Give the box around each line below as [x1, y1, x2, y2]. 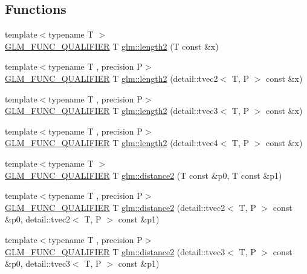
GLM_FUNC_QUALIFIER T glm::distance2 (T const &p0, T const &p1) [5, 169, 282, 181]
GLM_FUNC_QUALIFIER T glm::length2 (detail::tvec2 [5, 72, 218, 84]
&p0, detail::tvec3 [5, 257, 71, 270]
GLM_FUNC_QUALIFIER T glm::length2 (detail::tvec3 [5, 104, 218, 117]
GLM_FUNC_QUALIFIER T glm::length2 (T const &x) [5, 39, 219, 52]
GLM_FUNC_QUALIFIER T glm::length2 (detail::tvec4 [5, 136, 218, 149]
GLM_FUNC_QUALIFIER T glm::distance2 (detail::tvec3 [5, 245, 225, 258]
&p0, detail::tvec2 [5, 213, 71, 226]
